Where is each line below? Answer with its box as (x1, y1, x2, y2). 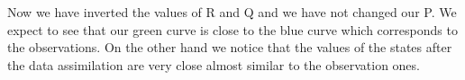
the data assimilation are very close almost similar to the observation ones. (7, 55, 420, 74)
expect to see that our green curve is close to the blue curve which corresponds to (7, 20, 458, 39)
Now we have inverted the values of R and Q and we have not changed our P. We (7, 3, 457, 21)
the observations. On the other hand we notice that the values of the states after (7, 38, 452, 57)
